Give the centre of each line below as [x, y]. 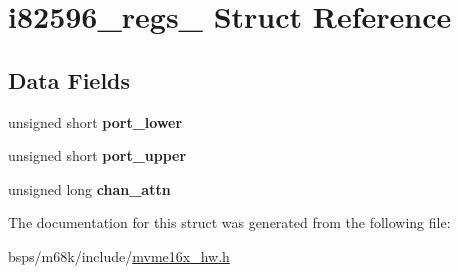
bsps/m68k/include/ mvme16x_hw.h [119, 255]
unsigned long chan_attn [89, 188]
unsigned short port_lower [95, 121]
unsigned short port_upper [97, 155]
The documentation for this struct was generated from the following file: [229, 222]
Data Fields [69, 79]
